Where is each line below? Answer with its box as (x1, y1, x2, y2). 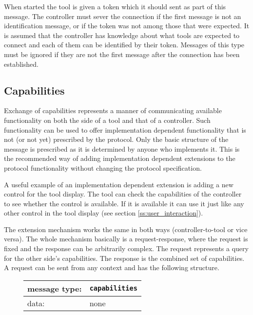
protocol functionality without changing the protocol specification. (4, 162, 202, 173)
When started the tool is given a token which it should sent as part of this (4, 1, 226, 11)
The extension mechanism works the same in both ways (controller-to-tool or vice (4, 224, 248, 234)
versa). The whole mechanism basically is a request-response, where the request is (4, 234, 248, 244)
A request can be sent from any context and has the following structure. (4, 262, 219, 273)
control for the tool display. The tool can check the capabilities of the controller (4, 189, 242, 199)
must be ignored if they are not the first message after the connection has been (4, 49, 240, 59)
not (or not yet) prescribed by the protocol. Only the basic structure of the (4, 134, 229, 144)
